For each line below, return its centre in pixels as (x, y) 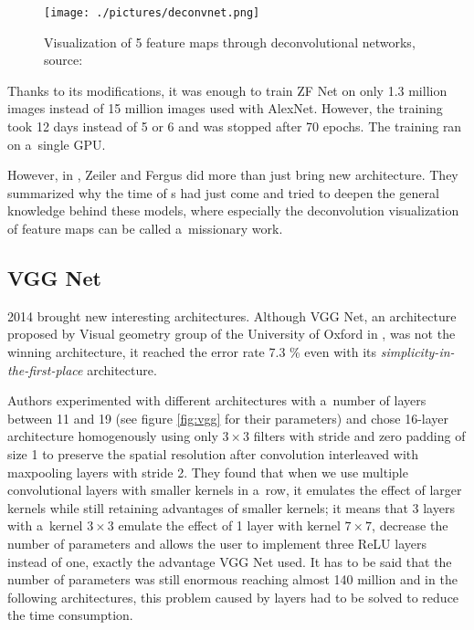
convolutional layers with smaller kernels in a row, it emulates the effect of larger (235, 490)
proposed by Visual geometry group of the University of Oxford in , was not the (232, 334)
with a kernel (45, 525)
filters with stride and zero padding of (359, 436)
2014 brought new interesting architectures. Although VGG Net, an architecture (232, 315)
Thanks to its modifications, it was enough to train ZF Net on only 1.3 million (227, 90)
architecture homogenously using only (113, 436)
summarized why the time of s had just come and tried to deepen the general (223, 192)
